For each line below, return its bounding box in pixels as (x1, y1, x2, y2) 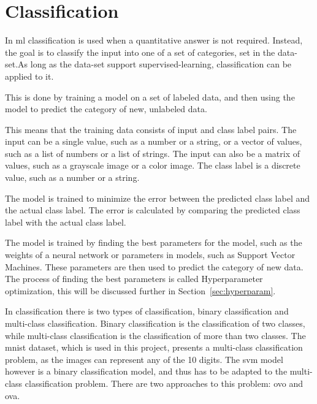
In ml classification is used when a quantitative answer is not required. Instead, (5, 34, 303, 47)
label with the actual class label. (5, 215, 126, 228)
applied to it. (5, 69, 54, 82)
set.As (5, 58, 28, 71)
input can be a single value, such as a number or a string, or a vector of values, (5, 135, 302, 148)
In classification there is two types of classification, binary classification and (5, 305, 289, 318)
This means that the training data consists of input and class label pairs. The (5, 123, 297, 135)
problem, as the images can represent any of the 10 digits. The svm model (5, 353, 283, 365)
